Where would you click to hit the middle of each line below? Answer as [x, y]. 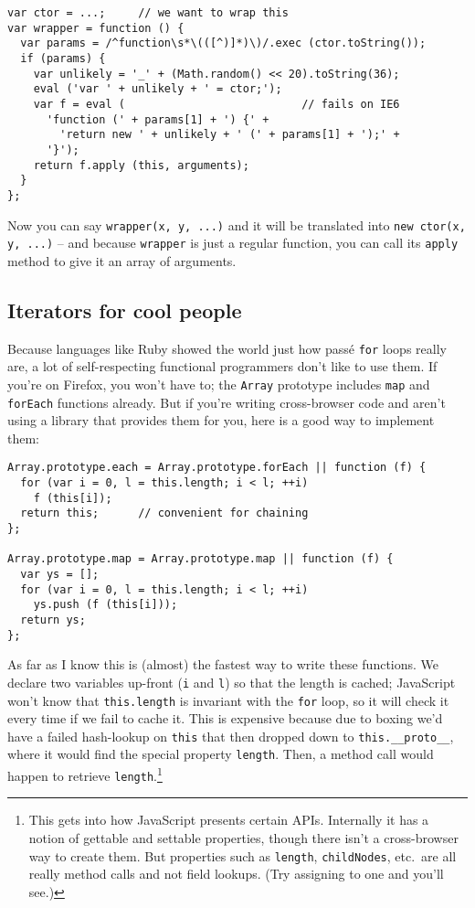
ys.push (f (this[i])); [106, 605]
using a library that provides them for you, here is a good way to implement [221, 420]
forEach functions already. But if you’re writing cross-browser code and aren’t [227, 402]
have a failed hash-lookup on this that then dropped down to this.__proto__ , [231, 736]
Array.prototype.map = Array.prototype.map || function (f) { [201, 559]
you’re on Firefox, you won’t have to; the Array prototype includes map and [219, 384]
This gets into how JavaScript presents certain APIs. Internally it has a [229, 820]
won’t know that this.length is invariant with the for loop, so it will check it [228, 700]
